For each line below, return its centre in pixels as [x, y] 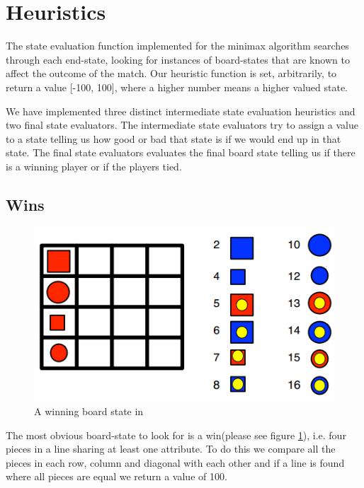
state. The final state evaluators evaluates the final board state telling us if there [181, 152]
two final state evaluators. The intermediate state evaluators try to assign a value [182, 125]
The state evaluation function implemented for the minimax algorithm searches [177, 46]
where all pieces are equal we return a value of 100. [116, 476]
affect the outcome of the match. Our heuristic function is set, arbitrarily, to [171, 73]
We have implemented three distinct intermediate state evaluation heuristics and [181, 111]
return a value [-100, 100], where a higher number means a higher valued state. [177, 87]
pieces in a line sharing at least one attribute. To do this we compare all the [171, 449]
